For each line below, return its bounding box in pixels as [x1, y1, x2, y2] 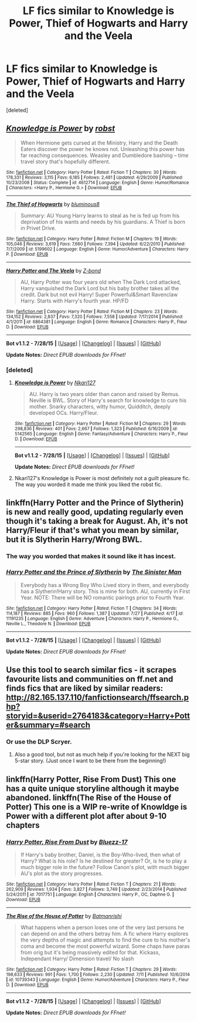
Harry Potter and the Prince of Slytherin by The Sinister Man [6, 568, 182, 577]
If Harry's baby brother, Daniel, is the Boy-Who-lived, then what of [20, 851, 181, 859]
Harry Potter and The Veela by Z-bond [6, 267, 101, 274]
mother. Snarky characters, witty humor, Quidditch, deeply [29, 403, 171, 410]
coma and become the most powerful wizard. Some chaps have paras [20, 943, 190, 950]
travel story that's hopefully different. [20, 158, 110, 165]
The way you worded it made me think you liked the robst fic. [14, 481, 162, 488]
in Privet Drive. [20, 224, 57, 232]
